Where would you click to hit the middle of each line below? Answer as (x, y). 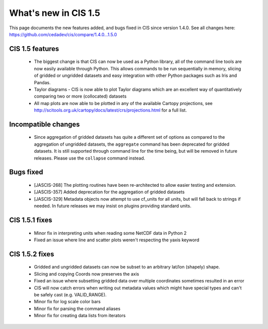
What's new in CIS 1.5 (55, 13)
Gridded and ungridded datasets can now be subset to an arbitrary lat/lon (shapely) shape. (127, 267)
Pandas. (42, 82)
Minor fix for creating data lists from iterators (80, 316)
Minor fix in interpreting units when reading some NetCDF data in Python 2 (110, 233)
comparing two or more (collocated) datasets (80, 96)
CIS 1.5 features (34, 49)
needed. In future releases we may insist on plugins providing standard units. (113, 206)
